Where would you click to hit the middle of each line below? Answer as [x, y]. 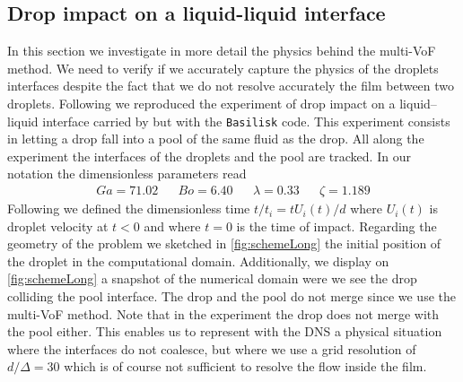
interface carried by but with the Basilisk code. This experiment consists [246, 121]
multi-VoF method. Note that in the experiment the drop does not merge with [223, 313]
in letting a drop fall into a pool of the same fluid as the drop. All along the [216, 139]
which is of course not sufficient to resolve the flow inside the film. [245, 366]
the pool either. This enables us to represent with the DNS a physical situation [225, 331]
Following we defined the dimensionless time [129, 208]
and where [172, 226]
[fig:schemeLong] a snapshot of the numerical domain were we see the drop [212, 278]
